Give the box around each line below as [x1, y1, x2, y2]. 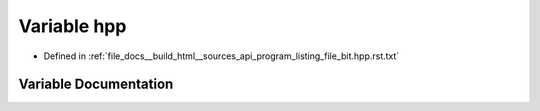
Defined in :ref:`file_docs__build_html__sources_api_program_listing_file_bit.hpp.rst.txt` [43, 50, 400, 62]
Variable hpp [18, 15, 127, 37]
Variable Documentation [18, 76, 174, 93]
